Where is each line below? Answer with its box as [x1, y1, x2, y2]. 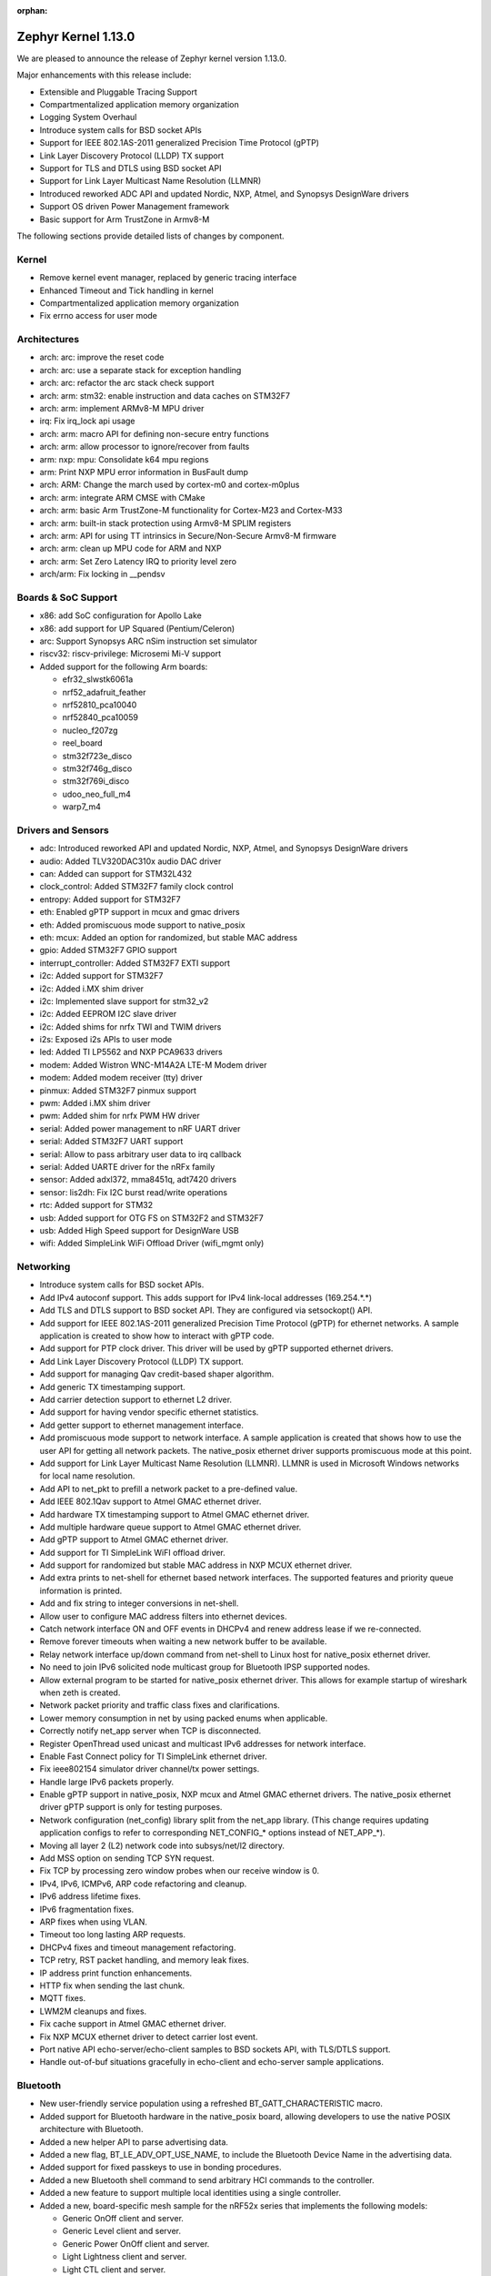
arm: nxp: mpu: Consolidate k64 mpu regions [39, 453, 209, 464]
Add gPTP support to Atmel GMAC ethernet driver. [39, 1534, 229, 1545]
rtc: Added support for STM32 [39, 1200, 154, 1211]
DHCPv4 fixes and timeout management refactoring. [39, 1942, 236, 1953]
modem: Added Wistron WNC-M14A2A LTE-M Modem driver [39, 1059, 267, 1070]
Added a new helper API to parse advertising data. [39, 2136, 229, 2148]
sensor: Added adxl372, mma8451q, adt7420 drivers [39, 1174, 236, 1185]
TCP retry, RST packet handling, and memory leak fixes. [39, 1955, 250, 1966]
